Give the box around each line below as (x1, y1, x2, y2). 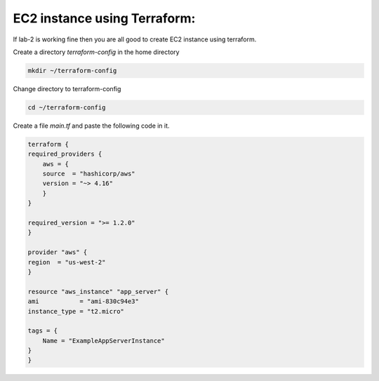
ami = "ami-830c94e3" (27, 298, 140, 305)
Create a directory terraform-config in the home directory (13, 48, 180, 56)
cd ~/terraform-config (27, 103, 106, 112)
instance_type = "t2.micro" (27, 307, 124, 315)
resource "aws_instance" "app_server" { (27, 288, 168, 295)
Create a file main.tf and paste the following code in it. (13, 121, 170, 130)
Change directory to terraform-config (13, 84, 121, 93)
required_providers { (27, 150, 102, 158)
